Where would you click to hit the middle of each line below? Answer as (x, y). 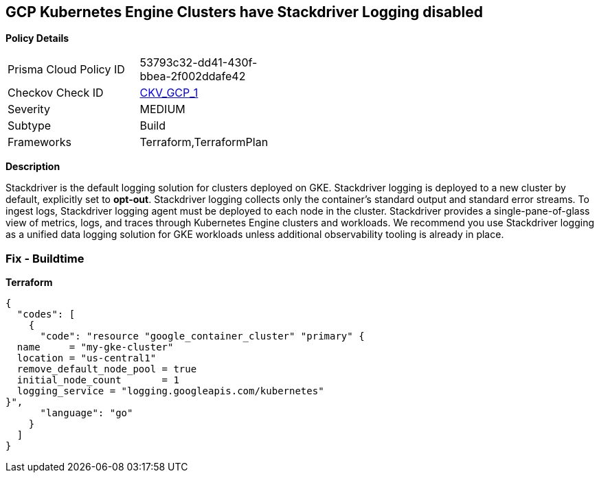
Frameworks (39, 142)
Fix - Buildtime (45, 258)
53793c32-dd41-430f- (199, 63)
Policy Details (37, 38)
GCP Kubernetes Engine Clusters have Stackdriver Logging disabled (244, 12)
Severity (29, 109)
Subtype (30, 126)
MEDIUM (162, 109)
